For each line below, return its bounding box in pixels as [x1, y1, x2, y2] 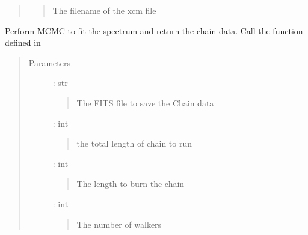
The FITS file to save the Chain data [76, 96, 214, 109]
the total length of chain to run [76, 137, 192, 150]
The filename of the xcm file [52, 4, 156, 16]
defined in [5, 36, 41, 49]
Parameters [28, 56, 70, 69]
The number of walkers [76, 218, 162, 230]
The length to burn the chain [76, 177, 185, 190]
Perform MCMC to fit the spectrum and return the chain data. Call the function [5, 24, 303, 37]
